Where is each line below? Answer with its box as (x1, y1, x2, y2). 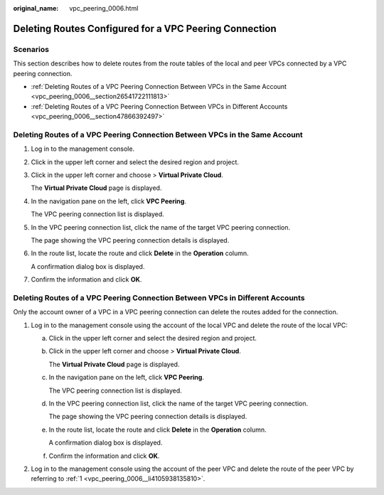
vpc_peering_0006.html (69, 4, 139, 12)
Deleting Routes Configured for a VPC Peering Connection (13, 22, 277, 35)
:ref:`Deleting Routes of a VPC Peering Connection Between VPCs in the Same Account (31, 82, 287, 90)
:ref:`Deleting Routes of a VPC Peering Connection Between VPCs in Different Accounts (31, 102, 288, 110)
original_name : (13, 4, 59, 12)
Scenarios (13, 44, 50, 54)
